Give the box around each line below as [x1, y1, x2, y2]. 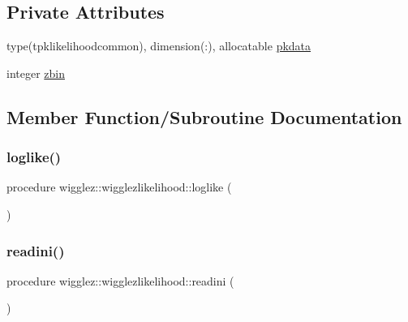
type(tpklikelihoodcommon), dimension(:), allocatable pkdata [6, 37, 311, 54]
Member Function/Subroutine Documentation [6, 104, 402, 129]
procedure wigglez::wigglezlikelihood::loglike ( [6, 178, 232, 195]
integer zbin [6, 64, 65, 81]
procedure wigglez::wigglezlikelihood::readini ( [6, 272, 234, 289]
